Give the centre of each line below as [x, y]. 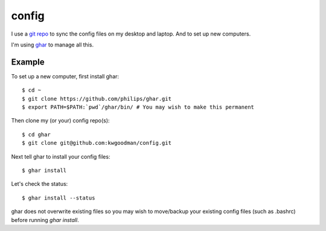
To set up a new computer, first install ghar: [65, 76]
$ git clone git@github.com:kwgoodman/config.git [97, 143]
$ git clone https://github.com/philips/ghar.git [97, 99]
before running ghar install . [45, 220]
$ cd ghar [36, 134]
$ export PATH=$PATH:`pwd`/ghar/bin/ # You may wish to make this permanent [138, 107]
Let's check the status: [40, 184]
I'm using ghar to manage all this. [52, 45]
